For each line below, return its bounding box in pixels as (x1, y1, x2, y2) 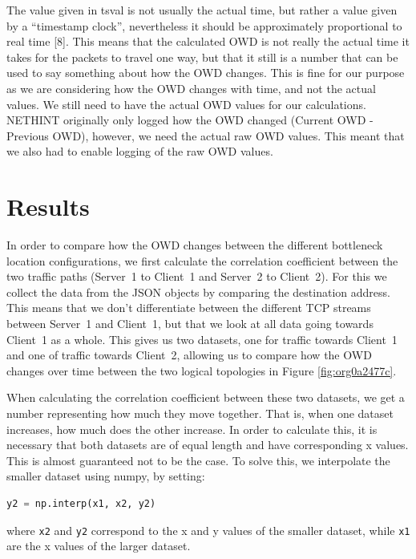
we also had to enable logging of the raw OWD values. (6, 143, 273, 160)
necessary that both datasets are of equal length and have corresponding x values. (6, 436, 409, 453)
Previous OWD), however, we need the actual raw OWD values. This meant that (6, 127, 405, 144)
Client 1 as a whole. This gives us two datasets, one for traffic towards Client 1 (6, 330, 398, 347)
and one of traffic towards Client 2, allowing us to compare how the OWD (6, 346, 372, 363)
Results (6, 190, 90, 223)
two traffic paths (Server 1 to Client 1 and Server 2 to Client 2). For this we (6, 268, 387, 285)
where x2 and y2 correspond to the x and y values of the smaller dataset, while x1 (6, 521, 410, 538)
